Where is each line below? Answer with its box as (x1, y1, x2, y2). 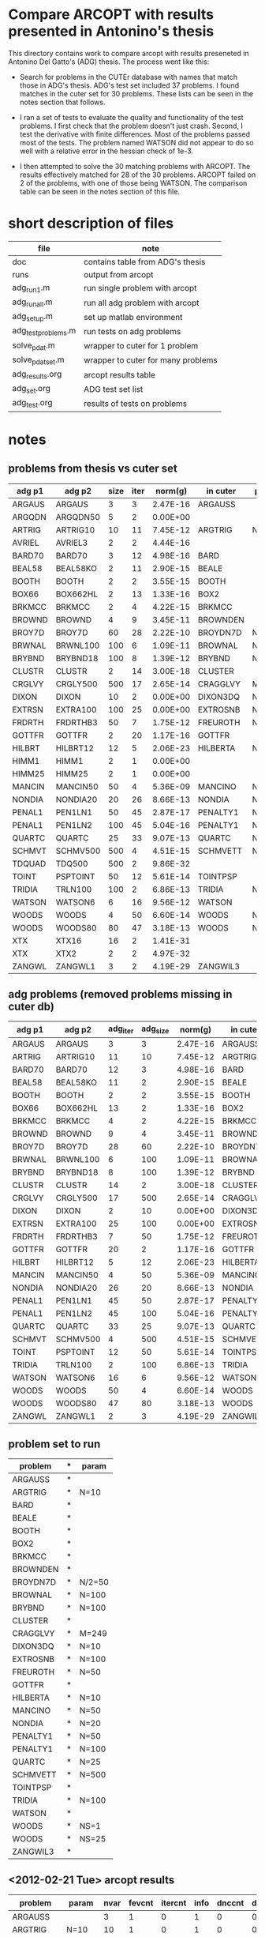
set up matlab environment (84, 311, 183, 322)
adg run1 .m (12, 282, 50, 295)
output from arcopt (84, 269, 154, 280)
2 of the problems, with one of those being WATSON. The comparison (19, 178, 248, 187)
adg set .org (12, 383, 51, 396)
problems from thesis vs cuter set (8, 462, 177, 476)
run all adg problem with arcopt (84, 297, 200, 308)
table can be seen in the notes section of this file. (19, 186, 180, 196)
